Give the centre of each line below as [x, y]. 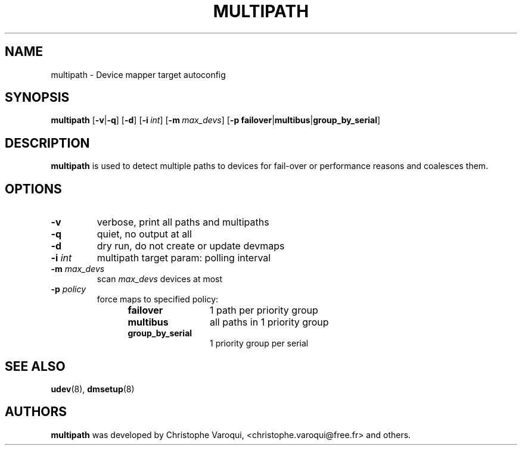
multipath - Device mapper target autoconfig [138, 74]
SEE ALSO [35, 366]
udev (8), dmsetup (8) [93, 389]
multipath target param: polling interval [184, 258]
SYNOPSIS [37, 98]
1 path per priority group [264, 310]
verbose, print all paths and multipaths [183, 222]
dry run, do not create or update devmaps [191, 246]
